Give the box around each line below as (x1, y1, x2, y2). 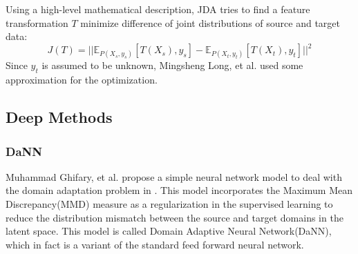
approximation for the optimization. (6, 72, 158, 87)
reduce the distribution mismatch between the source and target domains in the (6, 210, 343, 224)
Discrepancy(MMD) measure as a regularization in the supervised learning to (6, 197, 333, 211)
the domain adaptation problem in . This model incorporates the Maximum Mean (6, 183, 352, 197)
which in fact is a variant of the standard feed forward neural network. (6, 237, 304, 251)
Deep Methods (6, 106, 113, 128)
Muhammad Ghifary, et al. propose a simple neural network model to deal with (6, 169, 342, 184)
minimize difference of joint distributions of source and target (80, 15, 340, 30)
